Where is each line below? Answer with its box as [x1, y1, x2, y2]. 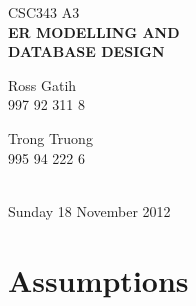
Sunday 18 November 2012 [8, 200, 171, 221]
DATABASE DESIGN [8, 41, 165, 62]
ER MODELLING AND [8, 21, 180, 42]
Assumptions [8, 259, 189, 300]
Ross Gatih [8, 74, 77, 95]
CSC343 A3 [8, 2, 80, 22]
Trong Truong [8, 127, 93, 148]
